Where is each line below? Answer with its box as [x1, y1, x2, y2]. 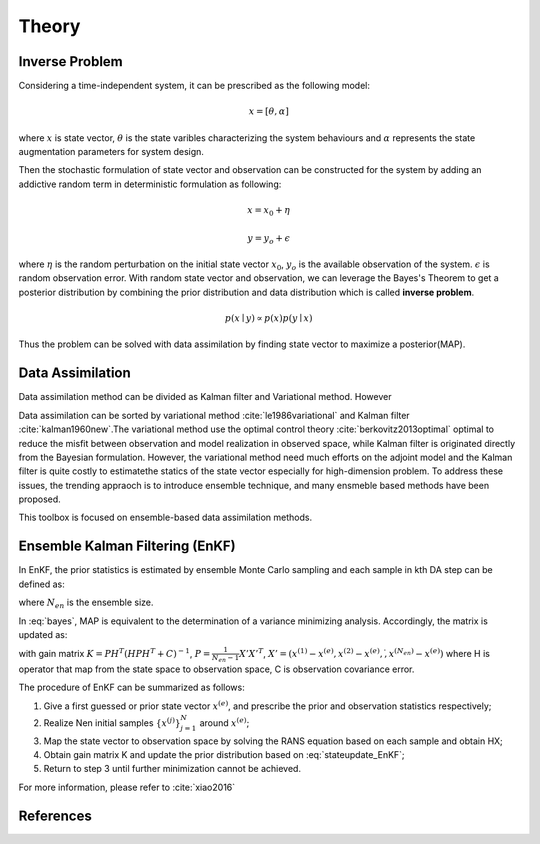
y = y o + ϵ [246, 232, 291, 246]
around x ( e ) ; [199, 716, 250, 729]
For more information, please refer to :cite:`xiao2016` [18, 781, 236, 793]
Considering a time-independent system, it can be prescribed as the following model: [18, 80, 370, 92]
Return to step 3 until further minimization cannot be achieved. [43, 763, 302, 775]
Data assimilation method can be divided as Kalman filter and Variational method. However [18, 391, 392, 403]
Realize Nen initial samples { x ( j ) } [43, 716, 181, 729]
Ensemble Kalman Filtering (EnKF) [18, 538, 236, 555]
